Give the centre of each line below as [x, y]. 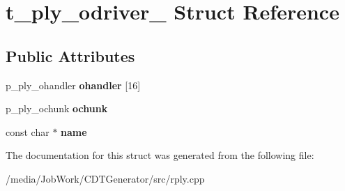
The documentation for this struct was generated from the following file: [160, 155]
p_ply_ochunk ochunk [57, 108]
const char [28, 131]
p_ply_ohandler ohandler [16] [73, 85]
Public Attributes [70, 55]
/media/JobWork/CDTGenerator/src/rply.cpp [105, 178]
